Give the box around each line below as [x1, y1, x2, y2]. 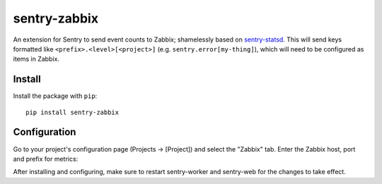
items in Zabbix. [13, 55, 60, 63]
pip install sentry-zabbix [25, 108, 120, 116]
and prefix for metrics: [13, 154, 79, 163]
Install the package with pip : [13, 92, 98, 100]
